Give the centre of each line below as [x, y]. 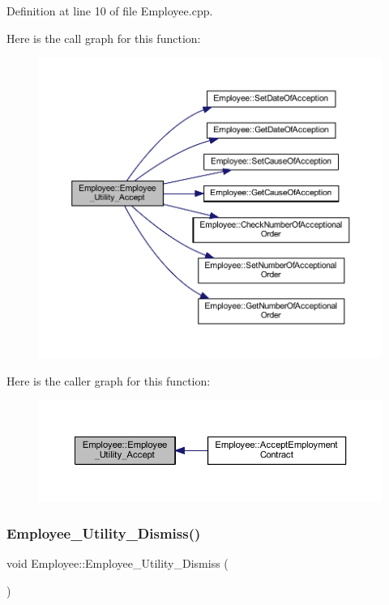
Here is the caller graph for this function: [109, 380]
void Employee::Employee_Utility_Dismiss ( [118, 562]
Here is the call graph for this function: [104, 38]
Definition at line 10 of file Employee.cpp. [110, 11]
